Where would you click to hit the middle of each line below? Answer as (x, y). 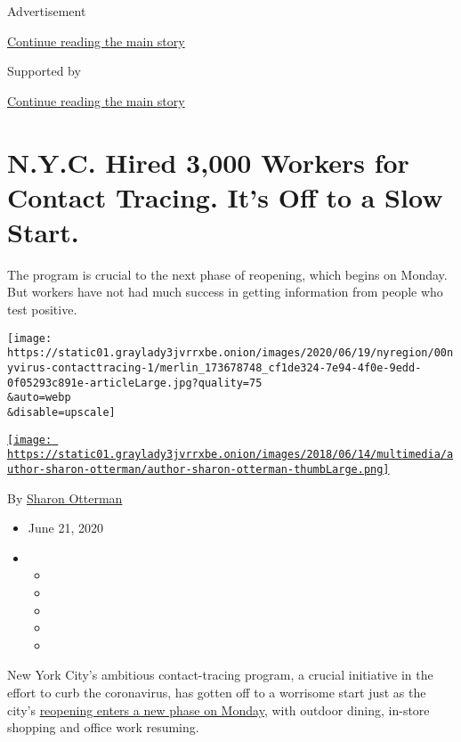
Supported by (44, 71)
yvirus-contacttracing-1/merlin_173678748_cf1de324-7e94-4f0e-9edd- (214, 367)
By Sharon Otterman (65, 497)
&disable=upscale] (61, 412)
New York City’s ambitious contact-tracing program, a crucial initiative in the (220, 675)
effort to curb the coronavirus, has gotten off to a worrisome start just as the (217, 692)
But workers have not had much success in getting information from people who (225, 292)
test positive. (42, 310)
